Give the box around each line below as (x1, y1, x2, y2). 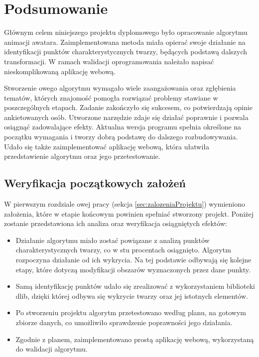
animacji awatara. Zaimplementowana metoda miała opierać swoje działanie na (4, 36, 246, 47)
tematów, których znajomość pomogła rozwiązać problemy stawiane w (4, 92, 218, 103)
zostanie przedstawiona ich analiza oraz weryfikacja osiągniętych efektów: (4, 218, 227, 229)
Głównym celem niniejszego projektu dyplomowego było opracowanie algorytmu (4, 27, 248, 37)
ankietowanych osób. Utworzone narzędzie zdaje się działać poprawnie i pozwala (4, 112, 249, 122)
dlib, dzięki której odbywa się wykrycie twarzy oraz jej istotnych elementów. (15, 290, 248, 301)
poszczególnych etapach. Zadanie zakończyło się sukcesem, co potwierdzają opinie (4, 102, 253, 113)
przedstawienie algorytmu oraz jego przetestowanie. (4, 151, 160, 161)
